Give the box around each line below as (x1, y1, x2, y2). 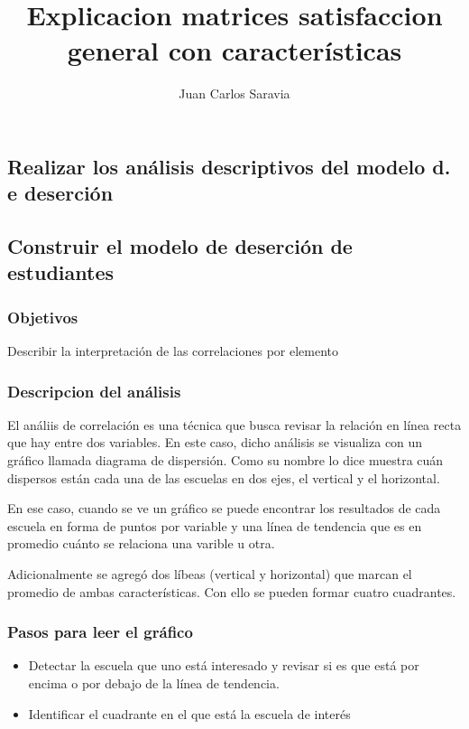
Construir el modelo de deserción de (7, 232, 353, 260)
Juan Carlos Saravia (179, 84, 290, 103)
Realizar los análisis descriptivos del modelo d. (7, 152, 451, 180)
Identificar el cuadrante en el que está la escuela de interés (28, 704, 351, 723)
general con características (67, 32, 402, 69)
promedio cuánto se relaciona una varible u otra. (7, 534, 275, 553)
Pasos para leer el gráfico (7, 621, 193, 643)
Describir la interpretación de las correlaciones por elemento (7, 341, 339, 360)
